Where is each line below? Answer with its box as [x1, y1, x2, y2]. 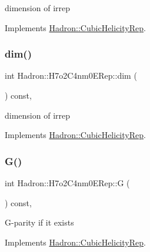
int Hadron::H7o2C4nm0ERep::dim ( [5, 69, 137, 82]
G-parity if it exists [5, 216, 74, 229]
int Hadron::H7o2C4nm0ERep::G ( [5, 177, 130, 189]
